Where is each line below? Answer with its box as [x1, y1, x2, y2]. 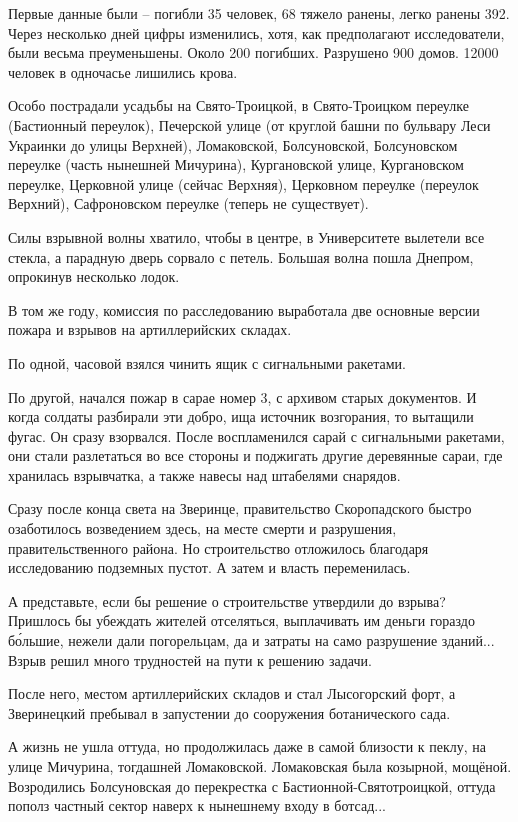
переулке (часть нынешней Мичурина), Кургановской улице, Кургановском [8, 154, 464, 175]
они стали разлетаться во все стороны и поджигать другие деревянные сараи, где [8, 445, 503, 466]
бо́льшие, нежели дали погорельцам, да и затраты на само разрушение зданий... [8, 630, 495, 651]
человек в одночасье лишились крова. [8, 61, 238, 82]
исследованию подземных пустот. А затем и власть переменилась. [8, 557, 411, 578]
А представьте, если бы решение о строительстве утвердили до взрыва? [8, 590, 446, 611]
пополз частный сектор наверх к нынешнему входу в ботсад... [8, 795, 386, 816]
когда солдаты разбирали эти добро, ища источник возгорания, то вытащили [8, 406, 474, 427]
